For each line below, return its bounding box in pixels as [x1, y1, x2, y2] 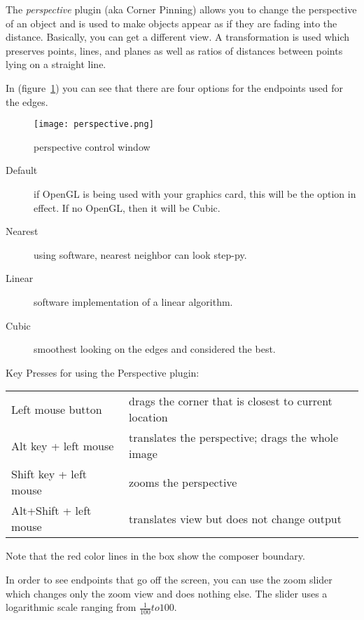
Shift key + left [11, 466, 87, 483]
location [129, 409, 168, 426]
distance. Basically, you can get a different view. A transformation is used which [6, 29, 350, 44]
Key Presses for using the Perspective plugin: [6, 365, 199, 379]
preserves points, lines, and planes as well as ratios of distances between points [6, 43, 343, 58]
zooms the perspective [129, 473, 237, 490]
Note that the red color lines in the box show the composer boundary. [6, 548, 305, 563]
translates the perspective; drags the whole [129, 429, 339, 446]
